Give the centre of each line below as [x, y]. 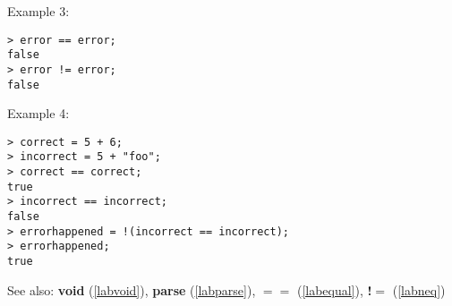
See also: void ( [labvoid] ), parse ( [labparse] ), [132, 289]
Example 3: [38, 11]
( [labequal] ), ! [334, 289]
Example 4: [38, 113]
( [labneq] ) [419, 289]
